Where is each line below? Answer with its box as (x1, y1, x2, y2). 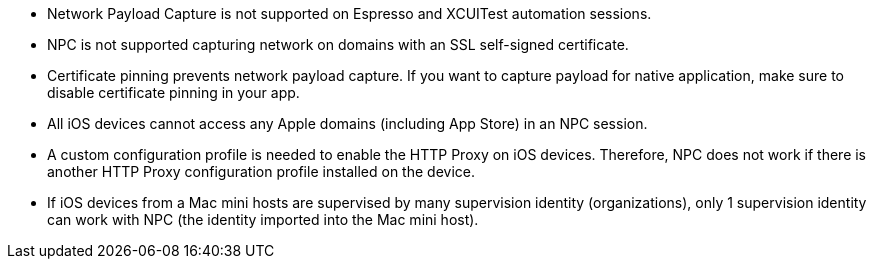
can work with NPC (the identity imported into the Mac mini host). (47, 211, 479, 228)
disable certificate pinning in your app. (47, 84, 300, 101)
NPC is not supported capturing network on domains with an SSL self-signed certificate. (47, 36, 629, 53)
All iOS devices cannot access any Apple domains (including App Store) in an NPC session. (47, 115, 648, 132)
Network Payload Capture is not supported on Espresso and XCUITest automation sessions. (47, 5, 652, 22)
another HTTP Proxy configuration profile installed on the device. (47, 163, 475, 180)
